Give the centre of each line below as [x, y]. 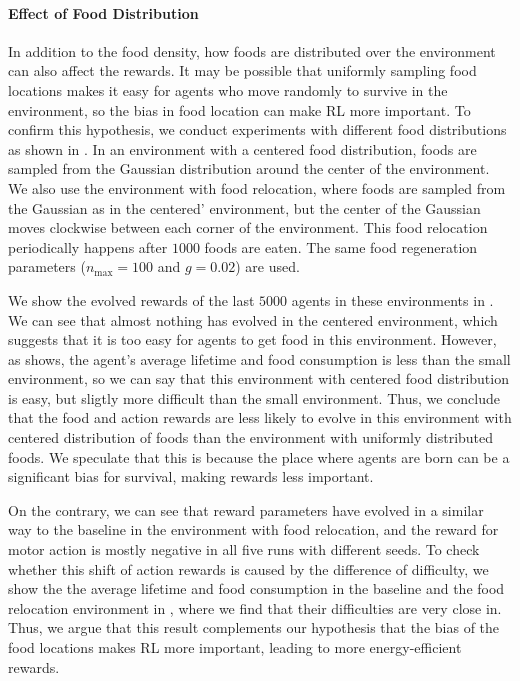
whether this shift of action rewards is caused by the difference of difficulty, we [248, 568]
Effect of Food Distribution [103, 12]
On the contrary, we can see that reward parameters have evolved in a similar [246, 509]
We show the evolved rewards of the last [131, 299]
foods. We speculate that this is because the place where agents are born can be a [259, 456]
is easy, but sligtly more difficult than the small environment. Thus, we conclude [254, 397]
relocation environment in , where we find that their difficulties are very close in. [255, 607]
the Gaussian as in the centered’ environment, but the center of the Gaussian [244, 207]
